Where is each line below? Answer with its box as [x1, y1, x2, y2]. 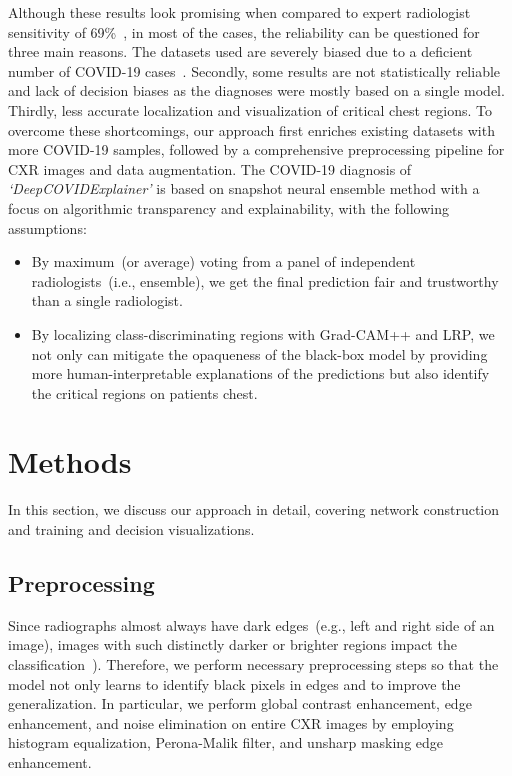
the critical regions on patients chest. [31, 382, 258, 403]
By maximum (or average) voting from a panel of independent [31, 251, 416, 272]
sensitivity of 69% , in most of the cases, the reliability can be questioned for [8, 21, 480, 42]
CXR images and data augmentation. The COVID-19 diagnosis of [8, 158, 412, 179]
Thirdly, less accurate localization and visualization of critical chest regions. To [8, 99, 492, 120]
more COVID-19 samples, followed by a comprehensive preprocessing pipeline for [8, 139, 505, 160]
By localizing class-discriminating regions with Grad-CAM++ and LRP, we [31, 323, 495, 344]
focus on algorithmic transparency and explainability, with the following [8, 197, 449, 218]
